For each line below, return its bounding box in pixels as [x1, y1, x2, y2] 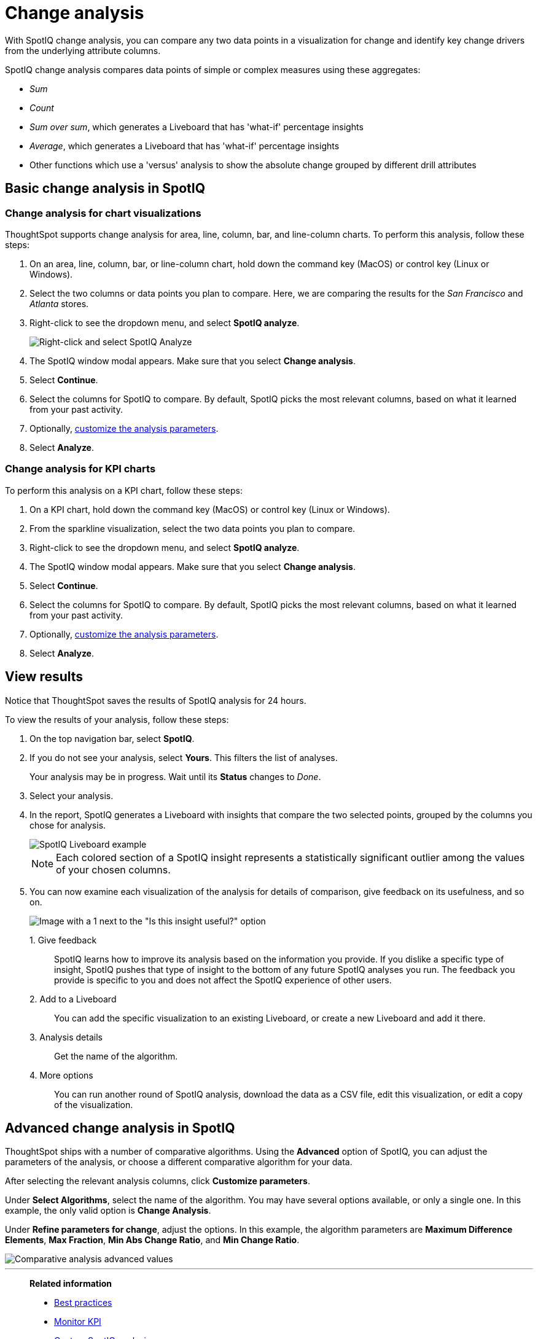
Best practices [54, 1297, 112, 1308]
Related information [29, 1278, 112, 1289]
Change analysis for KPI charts [5, 463, 156, 475]
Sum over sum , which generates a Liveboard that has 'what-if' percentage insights [29, 121, 364, 132]
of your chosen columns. [56, 863, 171, 876]
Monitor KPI [54, 1316, 101, 1327]
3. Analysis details [29, 1031, 103, 1042]
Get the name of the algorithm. [54, 1050, 178, 1061]
